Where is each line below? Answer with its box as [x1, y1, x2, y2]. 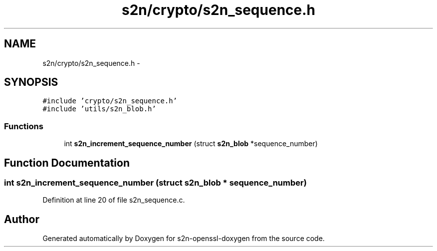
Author [4, 213, 39, 226]
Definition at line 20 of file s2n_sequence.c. [42, 196, 185, 205]
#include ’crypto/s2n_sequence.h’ [42, 97, 178, 105]
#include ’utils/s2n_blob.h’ [42, 105, 156, 113]
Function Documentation [4, 156, 130, 169]
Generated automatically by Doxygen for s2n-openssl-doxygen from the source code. [42, 234, 325, 243]
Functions [4, 121, 43, 131]
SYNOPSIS [4, 76, 58, 89]
